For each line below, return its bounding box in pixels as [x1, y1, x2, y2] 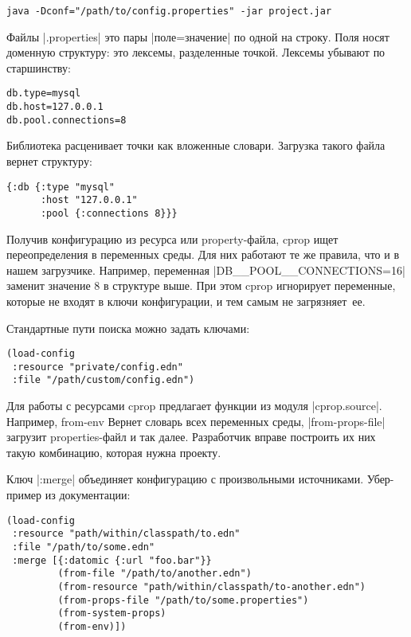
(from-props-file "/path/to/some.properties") [57, 594, 309, 606]
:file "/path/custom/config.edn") [12, 374, 195, 386]
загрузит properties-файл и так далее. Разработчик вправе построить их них [6, 428, 376, 445]
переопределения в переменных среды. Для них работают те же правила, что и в [6, 246, 400, 263]
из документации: [45, 487, 131, 503]
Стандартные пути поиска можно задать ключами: [6, 319, 250, 336]
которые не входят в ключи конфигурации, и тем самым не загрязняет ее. [6, 292, 366, 309]
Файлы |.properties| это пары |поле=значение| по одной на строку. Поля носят [6, 28, 389, 45]
